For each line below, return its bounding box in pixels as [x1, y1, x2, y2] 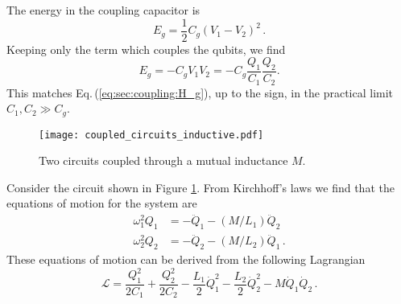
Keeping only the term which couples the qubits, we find [6, 40, 286, 57]
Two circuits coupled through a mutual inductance [39, 152, 288, 169]
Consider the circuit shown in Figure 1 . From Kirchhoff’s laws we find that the [6, 179, 395, 195]
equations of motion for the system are [6, 195, 197, 212]
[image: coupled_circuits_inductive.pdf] [39, 129, 264, 141]
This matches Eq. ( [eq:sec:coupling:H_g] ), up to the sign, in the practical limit [6, 84, 394, 101]
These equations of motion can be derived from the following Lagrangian [6, 251, 366, 268]
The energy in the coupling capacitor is [6, 2, 200, 18]
